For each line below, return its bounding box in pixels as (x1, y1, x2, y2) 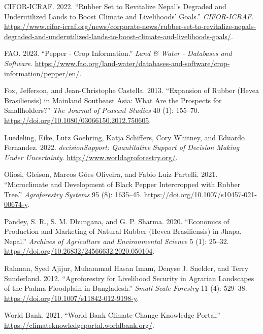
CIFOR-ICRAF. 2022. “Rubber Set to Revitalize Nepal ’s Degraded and (4, 1, 226, 11)
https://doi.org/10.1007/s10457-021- (144, 189, 257, 199)
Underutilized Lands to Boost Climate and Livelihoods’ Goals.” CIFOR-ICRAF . (4, 11, 254, 21)
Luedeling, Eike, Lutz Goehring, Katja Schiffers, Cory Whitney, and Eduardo (4, 132, 245, 142)
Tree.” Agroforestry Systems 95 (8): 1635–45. (4, 189, 142, 199)
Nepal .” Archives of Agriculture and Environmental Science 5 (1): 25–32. (4, 235, 229, 246)
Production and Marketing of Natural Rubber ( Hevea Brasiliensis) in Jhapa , (4, 226, 242, 236)
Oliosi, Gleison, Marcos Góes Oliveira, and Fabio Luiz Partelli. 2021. (4, 169, 218, 179)
